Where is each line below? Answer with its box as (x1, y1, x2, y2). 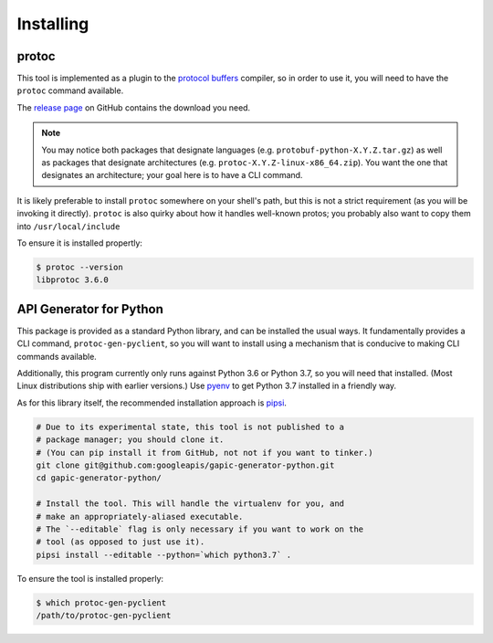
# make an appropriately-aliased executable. (36, 511, 244, 522)
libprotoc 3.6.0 (36, 275, 110, 285)
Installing (16, 14, 89, 34)
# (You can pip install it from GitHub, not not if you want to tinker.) (36, 448, 373, 458)
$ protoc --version (36, 261, 123, 272)
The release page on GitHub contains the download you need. (16, 101, 251, 113)
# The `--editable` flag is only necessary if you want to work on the (36, 523, 364, 534)
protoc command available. (16, 85, 124, 96)
